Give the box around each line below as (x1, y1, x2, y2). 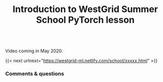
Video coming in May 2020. (5, 48, 63, 54)
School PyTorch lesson (36, 14, 135, 26)
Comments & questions (5, 70, 64, 77)
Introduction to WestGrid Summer (12, 4, 158, 15)
